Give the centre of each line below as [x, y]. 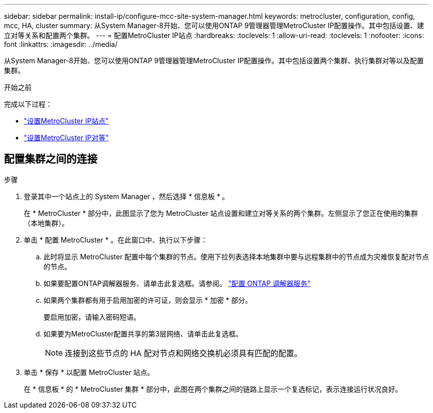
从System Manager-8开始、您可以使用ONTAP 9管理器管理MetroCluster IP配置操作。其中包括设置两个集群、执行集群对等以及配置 [214, 61]
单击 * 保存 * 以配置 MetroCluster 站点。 [89, 372]
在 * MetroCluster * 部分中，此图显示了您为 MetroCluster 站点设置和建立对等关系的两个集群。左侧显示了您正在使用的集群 [221, 213]
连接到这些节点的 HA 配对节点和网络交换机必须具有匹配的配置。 [183, 353]
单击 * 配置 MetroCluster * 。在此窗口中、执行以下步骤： [116, 240]
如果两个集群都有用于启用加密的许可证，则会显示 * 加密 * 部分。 [148, 300]
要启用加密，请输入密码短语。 [92, 317]
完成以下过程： [28, 104]
